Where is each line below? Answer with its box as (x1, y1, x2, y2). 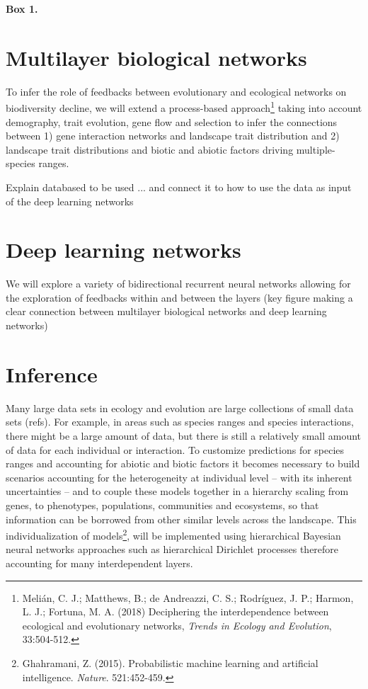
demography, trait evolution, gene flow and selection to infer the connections (6, 114, 338, 129)
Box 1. (6, 1, 38, 16)
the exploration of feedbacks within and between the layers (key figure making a (6, 290, 353, 304)
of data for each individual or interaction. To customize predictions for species (6, 442, 345, 457)
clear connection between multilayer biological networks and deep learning (6, 304, 327, 319)
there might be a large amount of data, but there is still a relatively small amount (6, 428, 362, 443)
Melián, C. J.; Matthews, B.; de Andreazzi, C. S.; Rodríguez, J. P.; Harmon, (22, 590, 354, 605)
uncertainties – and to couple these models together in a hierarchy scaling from (6, 484, 349, 499)
